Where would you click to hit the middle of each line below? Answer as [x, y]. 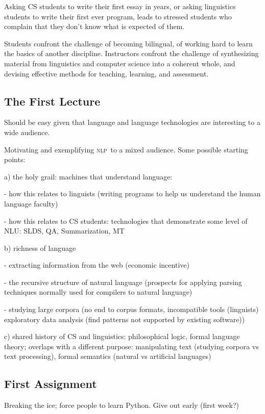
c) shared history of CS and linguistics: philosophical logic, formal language [122, 336]
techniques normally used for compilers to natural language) [98, 292]
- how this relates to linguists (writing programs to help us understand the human [132, 193]
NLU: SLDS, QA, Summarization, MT [64, 231]
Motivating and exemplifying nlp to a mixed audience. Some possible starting [126, 149]
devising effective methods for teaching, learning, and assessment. [106, 73]
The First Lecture [52, 101]
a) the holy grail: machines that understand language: [88, 176]
